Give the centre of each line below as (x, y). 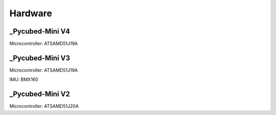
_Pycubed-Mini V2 (40, 94)
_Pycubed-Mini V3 (40, 58)
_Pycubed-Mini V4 (40, 31)
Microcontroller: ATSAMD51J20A (44, 106)
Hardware (31, 13)
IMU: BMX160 (24, 79)
